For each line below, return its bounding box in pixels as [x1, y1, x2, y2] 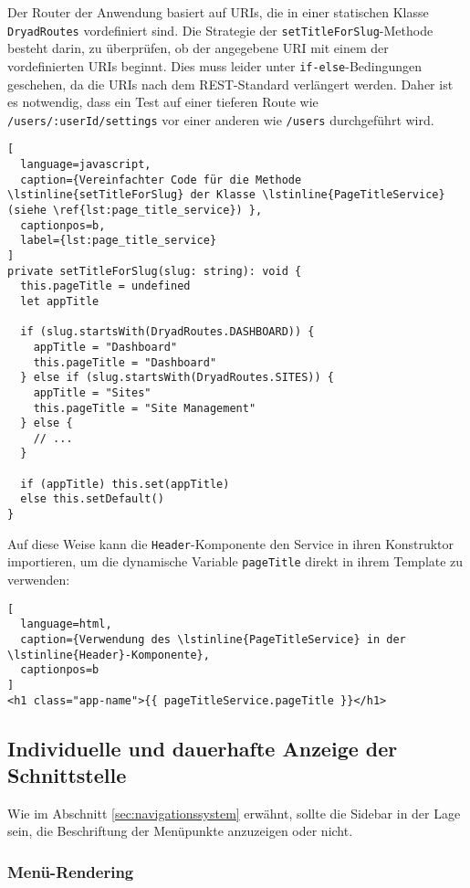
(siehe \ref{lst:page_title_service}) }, [7, 203, 263, 217]
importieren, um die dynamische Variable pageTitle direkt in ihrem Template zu [7, 552, 464, 571]
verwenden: [7, 570, 70, 589]
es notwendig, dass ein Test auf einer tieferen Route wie [7, 92, 319, 111]
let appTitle [20, 294, 99, 308]
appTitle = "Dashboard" [33, 340, 178, 354]
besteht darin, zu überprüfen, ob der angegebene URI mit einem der [7, 38, 389, 58]
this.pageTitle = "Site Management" [33, 401, 256, 415]
